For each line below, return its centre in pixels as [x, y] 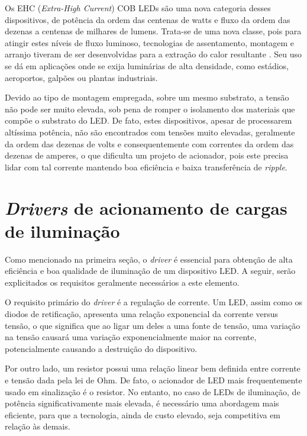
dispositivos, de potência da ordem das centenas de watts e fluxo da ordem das [148, 19]
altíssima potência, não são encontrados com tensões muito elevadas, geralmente [150, 132]
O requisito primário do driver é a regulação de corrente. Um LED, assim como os [154, 302]
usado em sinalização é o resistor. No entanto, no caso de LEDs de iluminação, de [153, 391]
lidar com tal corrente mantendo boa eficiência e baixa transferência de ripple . [146, 167]
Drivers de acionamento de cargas [146, 208]
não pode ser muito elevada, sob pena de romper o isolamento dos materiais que [150, 109]
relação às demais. [38, 426]
